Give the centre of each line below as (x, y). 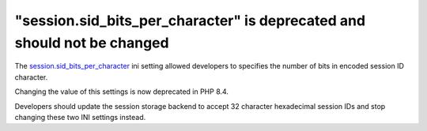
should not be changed (92, 43)
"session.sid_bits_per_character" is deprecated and (190, 21)
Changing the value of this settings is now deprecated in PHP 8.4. (122, 92)
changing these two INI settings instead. (80, 117)
